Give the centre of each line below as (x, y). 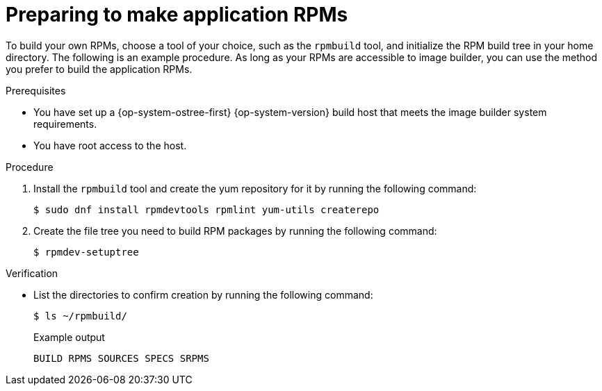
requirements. (65, 124)
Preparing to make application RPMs (177, 15)
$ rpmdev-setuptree (86, 252)
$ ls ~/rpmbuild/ (80, 316)
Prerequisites (36, 90)
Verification (32, 273)
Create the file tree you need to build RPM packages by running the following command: (235, 231)
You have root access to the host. (110, 145)
